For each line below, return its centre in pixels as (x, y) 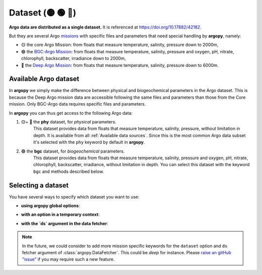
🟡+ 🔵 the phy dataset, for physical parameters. (69, 122)
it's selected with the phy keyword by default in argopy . (89, 142)
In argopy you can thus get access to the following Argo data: (71, 113)
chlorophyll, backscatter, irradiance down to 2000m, (74, 59)
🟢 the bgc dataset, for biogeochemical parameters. (73, 151)
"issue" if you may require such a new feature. (68, 260)
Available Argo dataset (44, 79)
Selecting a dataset (39, 185)
